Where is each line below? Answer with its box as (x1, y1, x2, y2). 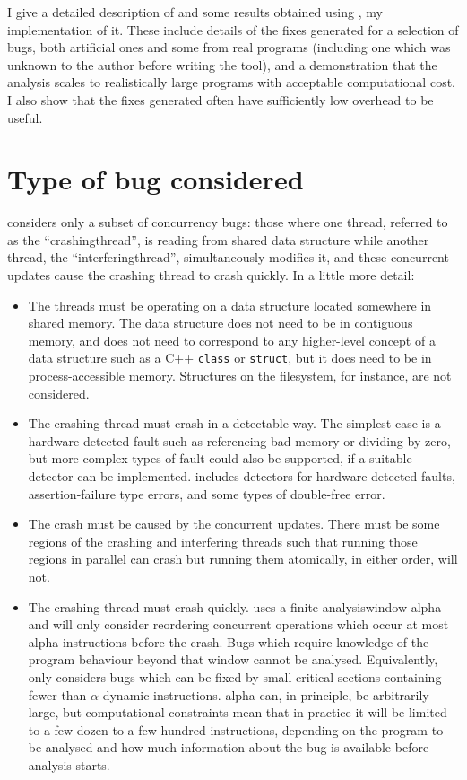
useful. (7, 108, 43, 127)
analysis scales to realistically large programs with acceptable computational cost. (7, 73, 455, 92)
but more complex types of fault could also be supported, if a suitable (28, 449, 412, 468)
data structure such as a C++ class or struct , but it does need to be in (28, 348, 432, 367)
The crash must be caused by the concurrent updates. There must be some (28, 514, 440, 533)
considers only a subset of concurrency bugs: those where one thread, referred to (7, 213, 448, 232)
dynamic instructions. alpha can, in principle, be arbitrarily (102, 685, 429, 704)
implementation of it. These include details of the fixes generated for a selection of (7, 20, 459, 39)
